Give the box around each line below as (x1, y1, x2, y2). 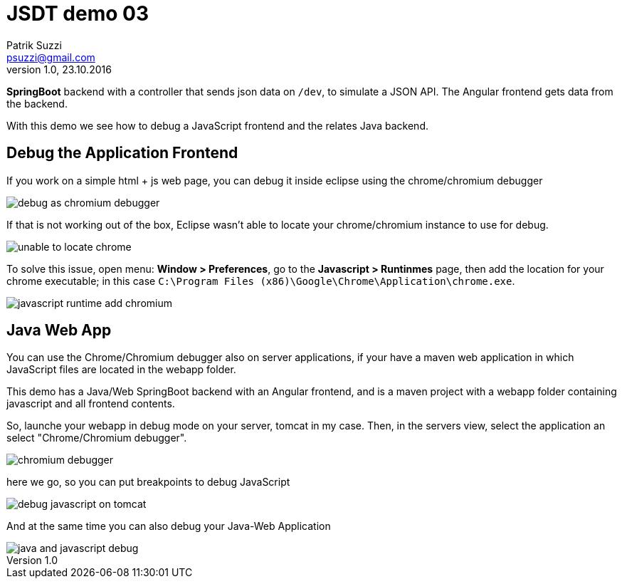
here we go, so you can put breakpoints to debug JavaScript (6, 476, 290, 489)
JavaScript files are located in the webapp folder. (6, 363, 236, 376)
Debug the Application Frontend (6, 144, 238, 162)
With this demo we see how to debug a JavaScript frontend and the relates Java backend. (6, 119, 428, 132)
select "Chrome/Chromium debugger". (6, 432, 187, 444)
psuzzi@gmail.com (6, 51, 95, 63)
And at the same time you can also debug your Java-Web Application (6, 520, 331, 533)
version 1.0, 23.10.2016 (6, 63, 112, 75)
